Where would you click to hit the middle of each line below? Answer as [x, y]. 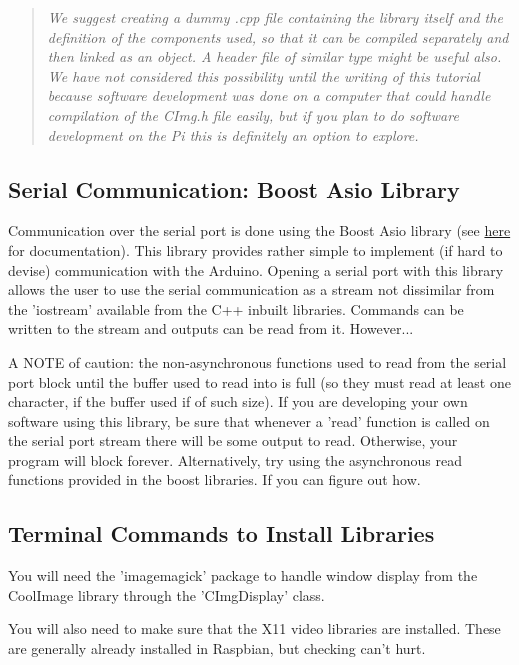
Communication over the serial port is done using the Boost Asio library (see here [259, 230]
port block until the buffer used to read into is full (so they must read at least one [259, 381]
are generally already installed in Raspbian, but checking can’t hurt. [217, 648]
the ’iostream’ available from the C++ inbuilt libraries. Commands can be [236, 308]
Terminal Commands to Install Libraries [221, 533]
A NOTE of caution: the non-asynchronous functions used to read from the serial [257, 361]
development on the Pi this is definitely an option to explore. [233, 134]
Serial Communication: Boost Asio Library [234, 188]
